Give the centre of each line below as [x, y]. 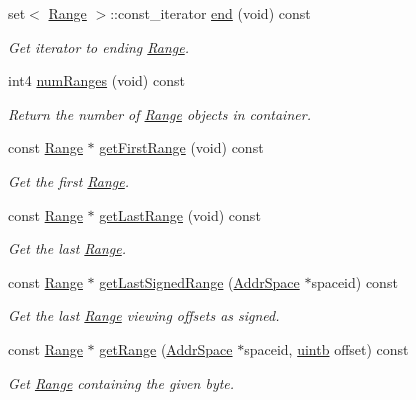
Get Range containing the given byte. [121, 382]
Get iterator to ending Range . [99, 46]
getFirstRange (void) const [181, 147]
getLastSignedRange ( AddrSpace [199, 281]
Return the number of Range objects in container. [159, 113]
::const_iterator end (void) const [210, 13]
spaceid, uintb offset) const [326, 348]
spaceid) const [354, 281]
